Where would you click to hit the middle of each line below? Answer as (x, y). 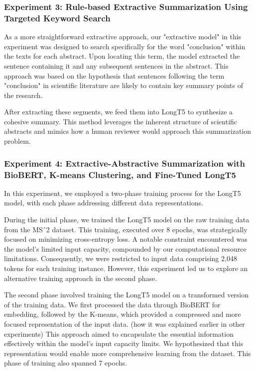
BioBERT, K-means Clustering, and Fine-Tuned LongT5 (120, 174)
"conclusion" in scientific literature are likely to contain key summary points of (124, 85)
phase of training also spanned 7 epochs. (65, 363)
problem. (17, 141)
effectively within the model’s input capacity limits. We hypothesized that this (124, 343)
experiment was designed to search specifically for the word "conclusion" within (125, 46)
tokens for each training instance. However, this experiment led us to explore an (126, 268)
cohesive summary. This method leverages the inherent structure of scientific (121, 121)
